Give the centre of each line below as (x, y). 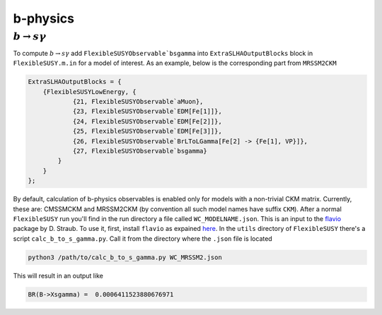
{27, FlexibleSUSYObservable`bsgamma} (140, 151)
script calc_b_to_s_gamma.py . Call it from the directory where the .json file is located (143, 238)
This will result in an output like (58, 275)
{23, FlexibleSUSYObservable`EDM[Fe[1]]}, (147, 112)
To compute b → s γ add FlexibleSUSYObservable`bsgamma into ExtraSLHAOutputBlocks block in (163, 53)
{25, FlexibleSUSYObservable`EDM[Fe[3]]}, (147, 131)
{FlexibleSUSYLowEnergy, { (90, 91)
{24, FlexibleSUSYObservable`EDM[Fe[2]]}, (147, 121)
